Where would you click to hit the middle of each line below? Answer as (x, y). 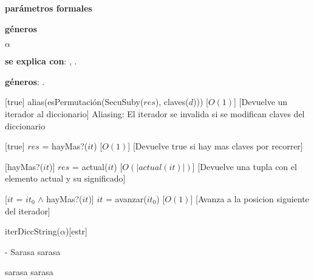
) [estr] (76, 231)
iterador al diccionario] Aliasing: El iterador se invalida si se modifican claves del (155, 113)
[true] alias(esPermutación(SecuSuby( (74, 102)
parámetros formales (49, 8)
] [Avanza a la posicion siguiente (250, 198)
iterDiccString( (32, 231)
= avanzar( (126, 198)
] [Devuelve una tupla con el (244, 166)
